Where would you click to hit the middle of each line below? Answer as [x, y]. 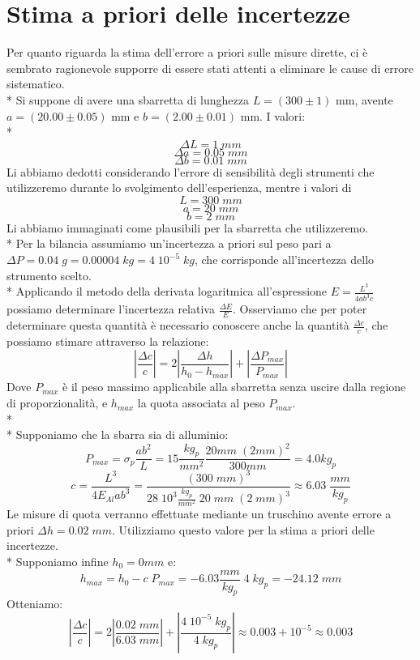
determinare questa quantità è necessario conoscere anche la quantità [178, 325]
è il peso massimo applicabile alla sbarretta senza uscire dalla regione [234, 387]
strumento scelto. [49, 275]
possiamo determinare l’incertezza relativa [111, 309]
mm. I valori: [273, 115]
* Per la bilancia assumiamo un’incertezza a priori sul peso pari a [169, 243]
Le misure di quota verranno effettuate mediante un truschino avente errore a [199, 514]
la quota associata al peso [201, 403]
